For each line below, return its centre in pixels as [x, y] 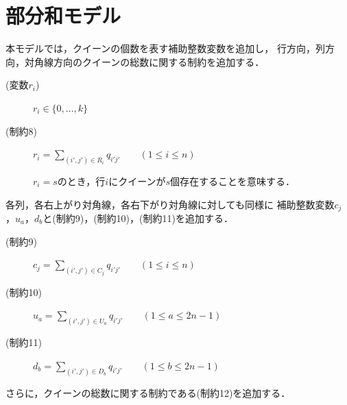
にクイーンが [137, 181]
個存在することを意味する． [233, 181]
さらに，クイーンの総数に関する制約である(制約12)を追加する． [148, 392]
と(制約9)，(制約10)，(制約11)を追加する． [138, 218]
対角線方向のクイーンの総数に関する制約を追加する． [144, 61]
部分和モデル [63, 15]
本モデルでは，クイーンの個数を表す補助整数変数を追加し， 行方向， [160, 48]
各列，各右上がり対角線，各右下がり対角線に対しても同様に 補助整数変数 [170, 204]
